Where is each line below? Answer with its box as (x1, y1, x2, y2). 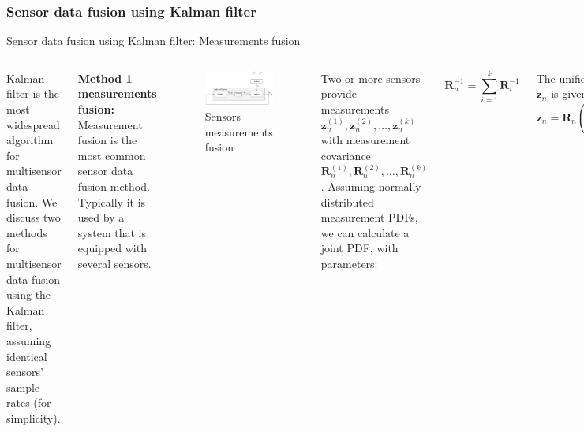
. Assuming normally (320, 177, 421, 194)
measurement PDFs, (320, 209, 418, 225)
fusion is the (77, 132, 137, 148)
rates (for (6, 394, 51, 411)
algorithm (6, 132, 54, 148)
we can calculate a (320, 224, 410, 240)
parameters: (320, 255, 378, 271)
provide (320, 85, 357, 102)
